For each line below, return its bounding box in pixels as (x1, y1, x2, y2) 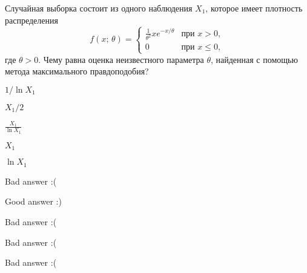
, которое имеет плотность (205, 2, 303, 14)
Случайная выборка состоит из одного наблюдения (5, 2, 193, 14)
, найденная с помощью (210, 53, 298, 65)
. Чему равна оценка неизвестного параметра (38, 53, 204, 65)
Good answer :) (5, 195, 62, 208)
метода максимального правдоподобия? (5, 65, 149, 77)
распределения (5, 13, 58, 26)
